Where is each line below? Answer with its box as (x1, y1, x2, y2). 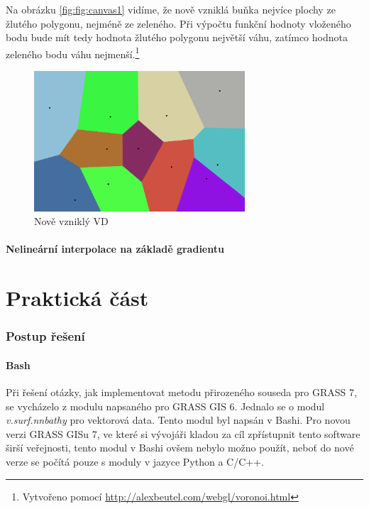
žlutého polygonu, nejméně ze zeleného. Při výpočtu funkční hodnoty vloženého (6, 16, 351, 31)
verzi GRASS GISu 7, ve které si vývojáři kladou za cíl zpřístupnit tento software (6, 426, 360, 441)
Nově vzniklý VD (34, 214, 109, 229)
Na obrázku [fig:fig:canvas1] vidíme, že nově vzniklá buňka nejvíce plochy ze (6, 2, 336, 16)
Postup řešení (6, 327, 85, 345)
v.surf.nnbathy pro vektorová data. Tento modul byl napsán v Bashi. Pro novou (6, 412, 351, 427)
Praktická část (6, 283, 149, 312)
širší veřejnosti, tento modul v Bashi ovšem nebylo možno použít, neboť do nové (6, 440, 354, 455)
